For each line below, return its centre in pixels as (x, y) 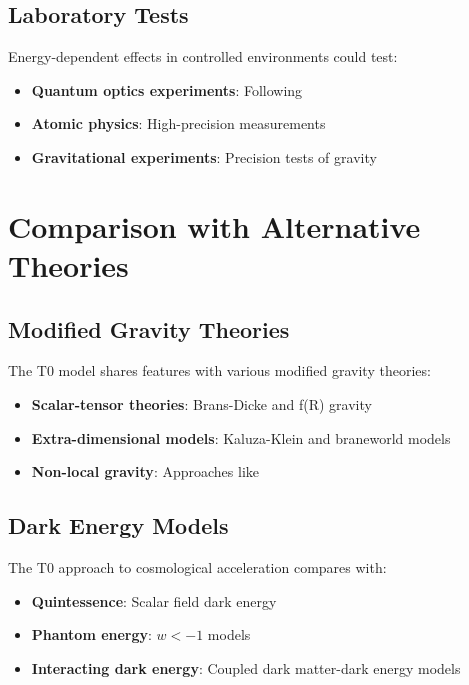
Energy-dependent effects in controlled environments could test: (203, 56)
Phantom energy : (91, 634)
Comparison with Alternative (214, 225)
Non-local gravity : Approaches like (145, 471)
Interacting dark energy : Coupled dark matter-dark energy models (246, 667)
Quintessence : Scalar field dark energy (154, 600)
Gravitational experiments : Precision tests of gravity (204, 156)
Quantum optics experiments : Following (167, 89)
